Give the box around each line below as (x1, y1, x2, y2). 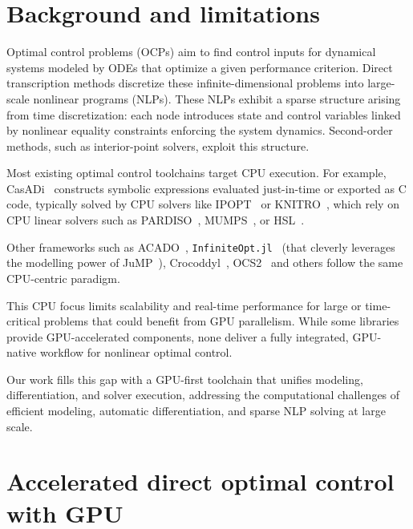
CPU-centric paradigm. (6, 269, 120, 286)
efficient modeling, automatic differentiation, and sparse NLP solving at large (6, 402, 386, 419)
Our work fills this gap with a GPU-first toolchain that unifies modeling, (6, 370, 363, 387)
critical (6, 313, 41, 329)
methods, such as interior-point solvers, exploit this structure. (6, 137, 310, 154)
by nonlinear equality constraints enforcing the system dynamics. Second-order (6, 122, 393, 139)
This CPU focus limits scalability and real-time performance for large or (6, 297, 362, 313)
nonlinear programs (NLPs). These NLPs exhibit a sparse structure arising (33, 90, 401, 107)
